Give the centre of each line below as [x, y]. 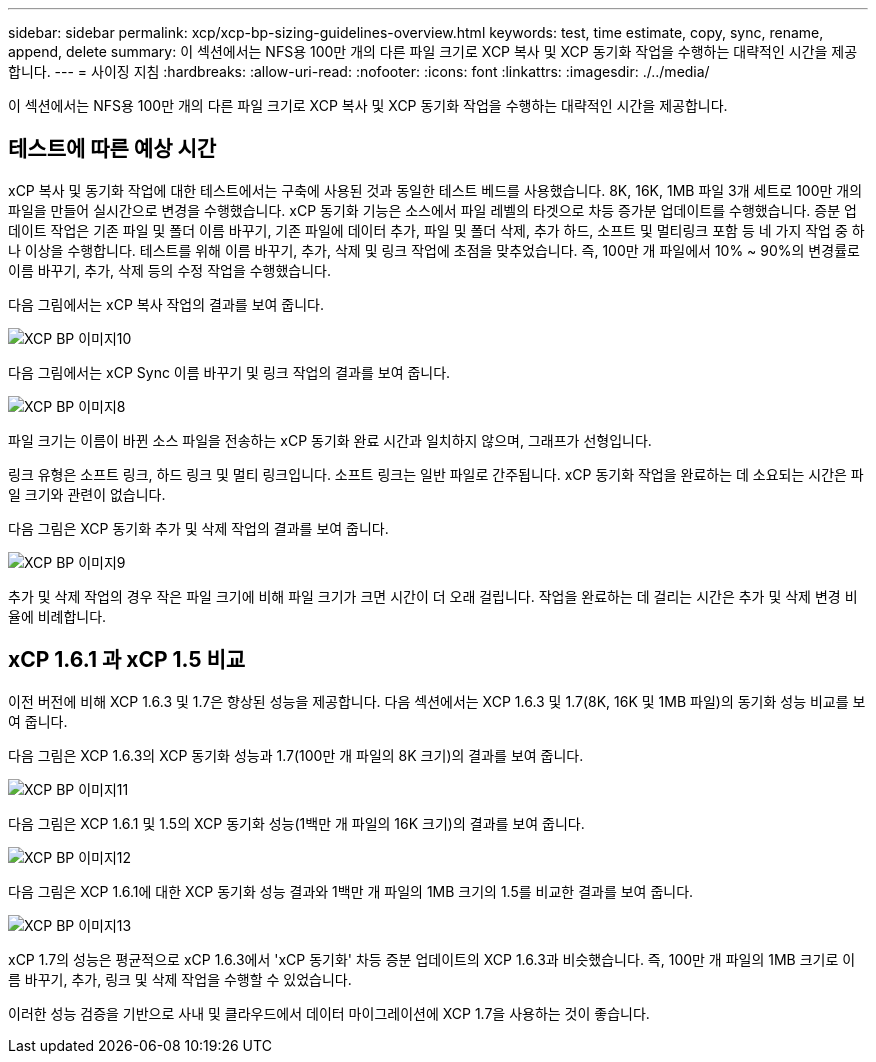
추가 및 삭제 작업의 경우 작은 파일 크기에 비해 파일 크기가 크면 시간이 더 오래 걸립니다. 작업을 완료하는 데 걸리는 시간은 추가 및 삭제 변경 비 [433, 596]
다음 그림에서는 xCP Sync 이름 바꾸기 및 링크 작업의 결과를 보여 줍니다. [229, 372]
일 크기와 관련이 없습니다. [87, 494]
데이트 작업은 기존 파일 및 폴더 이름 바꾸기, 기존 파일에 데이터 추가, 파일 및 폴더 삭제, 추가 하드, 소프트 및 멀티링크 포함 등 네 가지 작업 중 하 [436, 230]
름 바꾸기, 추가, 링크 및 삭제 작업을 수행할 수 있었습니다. [180, 979]
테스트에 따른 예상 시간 [112, 149]
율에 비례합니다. [57, 616]
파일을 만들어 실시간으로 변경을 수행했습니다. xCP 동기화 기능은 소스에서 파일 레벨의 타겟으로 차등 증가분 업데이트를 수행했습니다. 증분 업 [432, 210]
